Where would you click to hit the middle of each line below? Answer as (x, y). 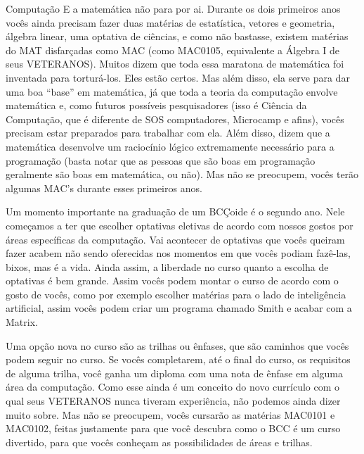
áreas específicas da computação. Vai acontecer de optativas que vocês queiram (175, 239)
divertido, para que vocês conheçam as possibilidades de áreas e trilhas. (159, 442)
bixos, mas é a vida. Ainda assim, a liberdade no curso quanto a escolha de (167, 266)
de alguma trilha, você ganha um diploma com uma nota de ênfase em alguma (174, 373)
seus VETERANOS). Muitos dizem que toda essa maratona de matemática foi (175, 64)
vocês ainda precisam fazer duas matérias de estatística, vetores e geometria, (170, 22)
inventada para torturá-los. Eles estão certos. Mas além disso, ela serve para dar (178, 77)
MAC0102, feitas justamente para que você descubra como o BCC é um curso (173, 428)
